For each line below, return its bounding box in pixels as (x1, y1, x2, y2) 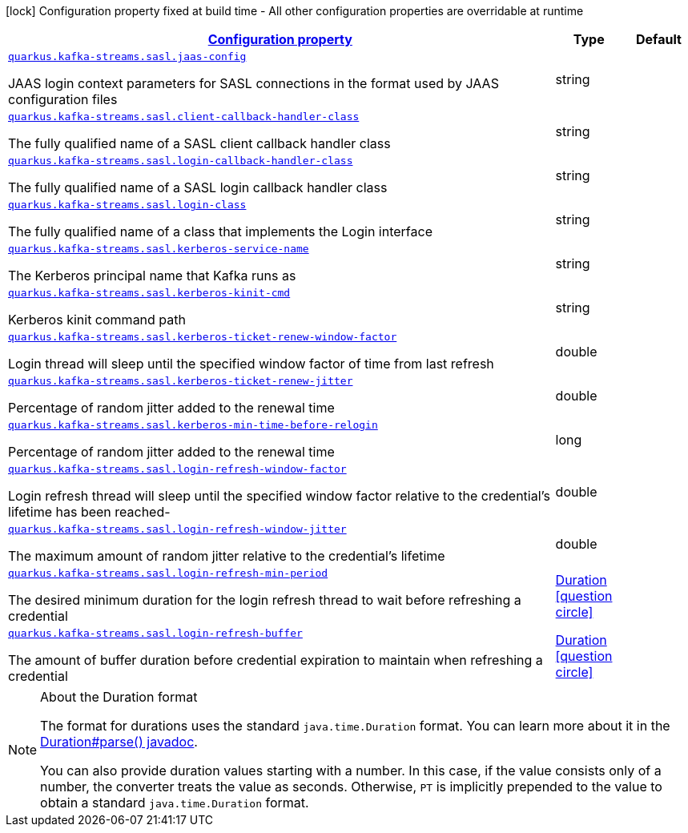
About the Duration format (40, 689, 198, 705)
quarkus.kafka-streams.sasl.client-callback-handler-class (8, 111, 360, 123)
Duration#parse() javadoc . (40, 734, 198, 750)
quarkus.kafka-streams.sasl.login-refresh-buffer (8, 627, 303, 639)
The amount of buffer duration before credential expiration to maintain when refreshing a (8, 652, 543, 668)
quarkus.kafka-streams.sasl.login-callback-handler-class (8, 155, 353, 167)
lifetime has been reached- (8, 504, 171, 520)
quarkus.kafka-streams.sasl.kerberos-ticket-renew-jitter (8, 375, 353, 387)
